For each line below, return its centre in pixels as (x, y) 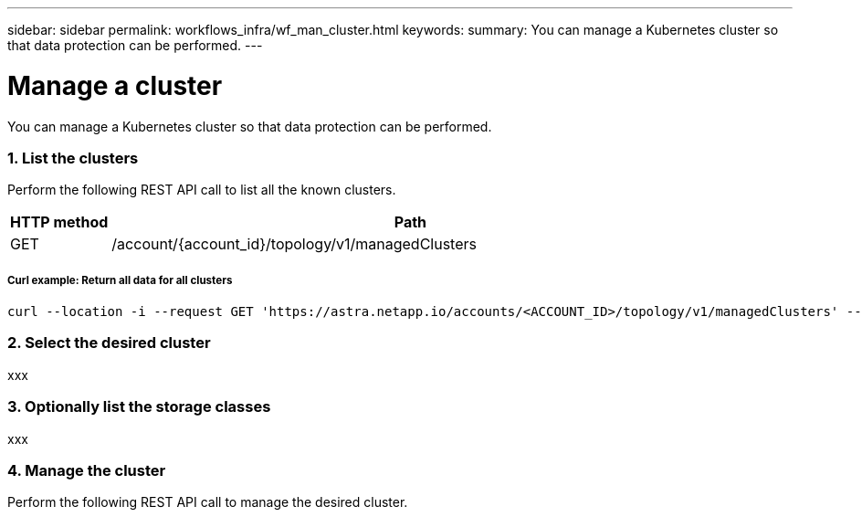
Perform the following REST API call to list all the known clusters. (202, 190)
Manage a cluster (115, 85)
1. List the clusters (73, 158)
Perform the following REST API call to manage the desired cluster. (208, 502)
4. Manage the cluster (87, 470)
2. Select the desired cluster (109, 343)
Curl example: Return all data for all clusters (120, 280)
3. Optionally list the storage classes (139, 407)
